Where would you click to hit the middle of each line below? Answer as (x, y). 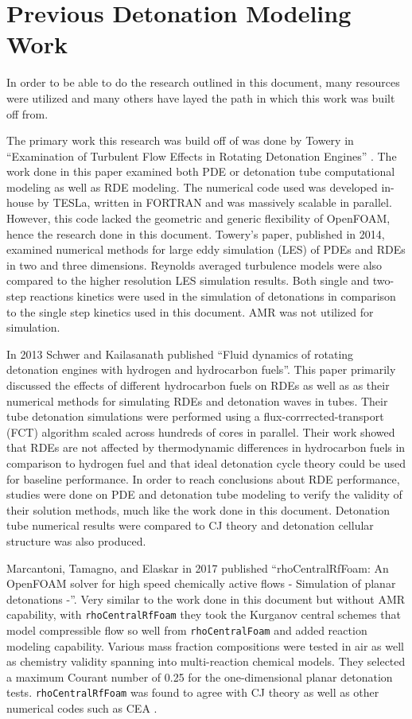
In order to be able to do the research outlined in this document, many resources (203, 82)
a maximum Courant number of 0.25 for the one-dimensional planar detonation (200, 676)
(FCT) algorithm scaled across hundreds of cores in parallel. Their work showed (201, 431)
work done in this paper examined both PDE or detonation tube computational (201, 171)
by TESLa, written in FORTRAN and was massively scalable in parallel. (214, 202)
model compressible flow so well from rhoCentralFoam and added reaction (187, 630)
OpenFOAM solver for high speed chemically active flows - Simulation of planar (201, 583)
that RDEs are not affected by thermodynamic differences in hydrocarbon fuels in (206, 447)
